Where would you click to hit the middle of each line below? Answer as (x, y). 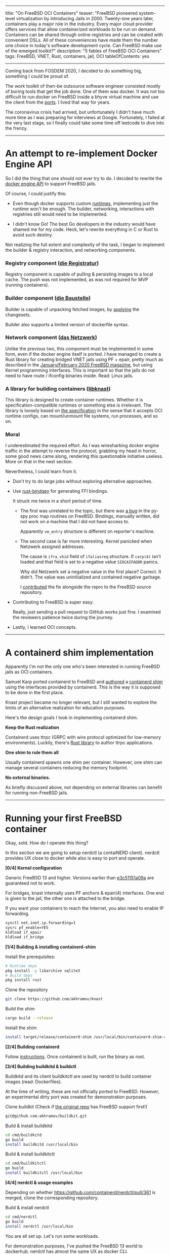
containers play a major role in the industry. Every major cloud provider (79, 24)
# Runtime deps (21, 966)
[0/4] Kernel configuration (34, 868)
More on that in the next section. (39, 462)
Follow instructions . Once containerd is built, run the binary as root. (75, 1057)
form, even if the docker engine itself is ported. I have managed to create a (83, 354)
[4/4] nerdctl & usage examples (39, 1182)
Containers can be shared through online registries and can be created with (84, 35)
